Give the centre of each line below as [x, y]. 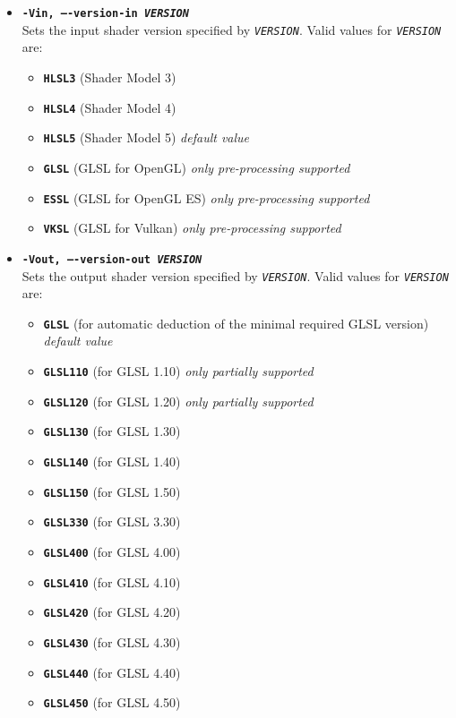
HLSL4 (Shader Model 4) [110, 107]
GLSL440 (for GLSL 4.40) [112, 672]
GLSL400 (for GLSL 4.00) [112, 551]
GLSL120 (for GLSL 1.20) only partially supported [178, 401]
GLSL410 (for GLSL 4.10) [112, 581]
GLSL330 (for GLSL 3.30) [112, 521]
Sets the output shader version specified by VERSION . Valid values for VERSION [235, 275]
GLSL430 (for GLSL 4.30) [112, 641]
